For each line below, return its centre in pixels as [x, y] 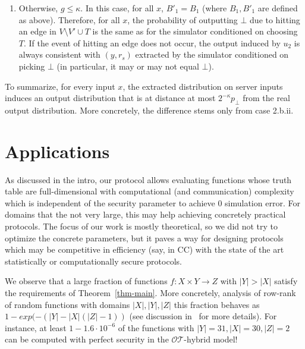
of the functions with [156, 327]
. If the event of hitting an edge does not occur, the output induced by [152, 43]
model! [225, 339]
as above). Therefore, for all [69, 19]
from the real [266, 98]
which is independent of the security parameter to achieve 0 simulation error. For [152, 202]
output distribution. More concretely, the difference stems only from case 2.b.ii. [149, 110]
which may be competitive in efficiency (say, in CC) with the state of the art [144, 249]
